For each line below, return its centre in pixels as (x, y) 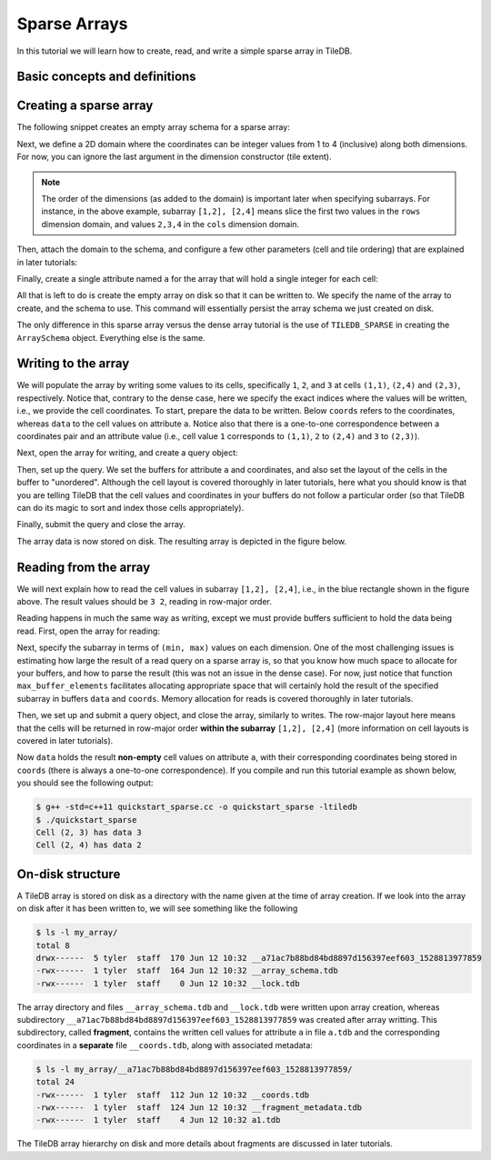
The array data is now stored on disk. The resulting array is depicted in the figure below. (182, 541)
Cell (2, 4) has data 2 (89, 845)
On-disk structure (69, 874)
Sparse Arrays (72, 24)
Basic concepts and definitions (106, 77)
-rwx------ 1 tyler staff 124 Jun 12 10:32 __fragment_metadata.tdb (199, 1108)
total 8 (53, 945)
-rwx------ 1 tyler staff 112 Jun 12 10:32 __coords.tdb (173, 1095)
